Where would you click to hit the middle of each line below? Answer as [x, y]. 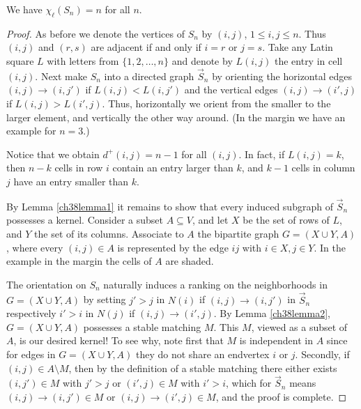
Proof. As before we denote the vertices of [96, 33]
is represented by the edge [173, 247]
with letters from [83, 60]
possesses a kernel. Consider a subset [85, 220]
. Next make [61, 76]
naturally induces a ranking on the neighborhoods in [215, 284]
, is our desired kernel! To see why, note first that [118, 340]
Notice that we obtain [53, 154]
